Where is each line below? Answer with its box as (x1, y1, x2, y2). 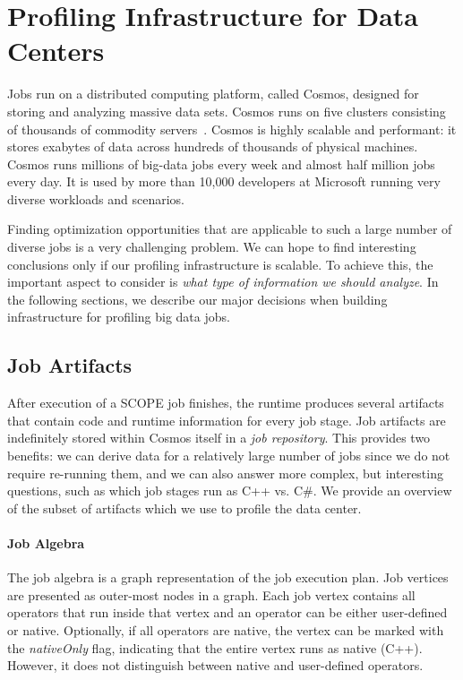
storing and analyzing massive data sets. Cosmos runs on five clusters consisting (7, 101, 446, 120)
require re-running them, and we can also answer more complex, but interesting (7, 463, 443, 482)
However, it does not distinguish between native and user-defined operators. (7, 656, 424, 675)
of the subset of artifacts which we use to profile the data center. (7, 498, 362, 517)
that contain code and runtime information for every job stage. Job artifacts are (7, 410, 446, 429)
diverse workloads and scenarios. (7, 189, 184, 208)
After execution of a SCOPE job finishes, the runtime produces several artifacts (7, 393, 444, 412)
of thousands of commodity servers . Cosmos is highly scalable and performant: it (7, 119, 457, 138)
